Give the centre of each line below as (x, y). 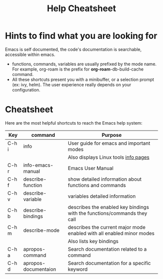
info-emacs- (39, 165)
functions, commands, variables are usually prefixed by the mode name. (84, 64)
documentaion (40, 269)
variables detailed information (102, 196)
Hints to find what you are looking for (81, 36)
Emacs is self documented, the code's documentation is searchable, (73, 49)
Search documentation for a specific (109, 263)
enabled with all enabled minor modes (111, 233)
